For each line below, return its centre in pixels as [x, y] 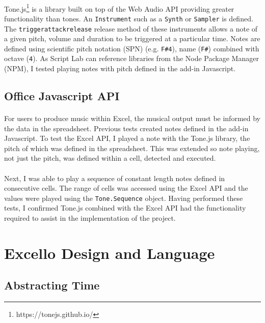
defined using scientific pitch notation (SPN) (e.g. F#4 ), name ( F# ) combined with [132, 48]
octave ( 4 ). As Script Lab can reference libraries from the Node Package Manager [131, 58]
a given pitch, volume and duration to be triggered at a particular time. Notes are [132, 38]
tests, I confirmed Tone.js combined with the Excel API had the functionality [125, 208]
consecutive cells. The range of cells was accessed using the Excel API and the [126, 188]
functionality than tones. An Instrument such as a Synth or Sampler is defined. [129, 18]
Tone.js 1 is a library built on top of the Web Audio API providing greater [119, 8]
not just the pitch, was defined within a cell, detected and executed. [110, 158]
